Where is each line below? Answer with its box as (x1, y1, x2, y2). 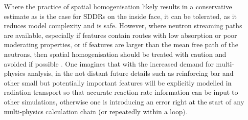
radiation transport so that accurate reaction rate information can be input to (4, 87, 238, 97)
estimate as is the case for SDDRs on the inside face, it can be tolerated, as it (4, 11, 237, 21)
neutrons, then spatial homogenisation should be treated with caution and (4, 49, 226, 59)
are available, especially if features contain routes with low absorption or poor (4, 30, 237, 40)
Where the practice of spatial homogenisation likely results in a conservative (4, 1, 232, 11)
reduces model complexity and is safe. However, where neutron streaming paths (4, 20, 242, 31)
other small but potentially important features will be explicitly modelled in (4, 77, 232, 87)
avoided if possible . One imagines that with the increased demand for (4, 58, 214, 69)
